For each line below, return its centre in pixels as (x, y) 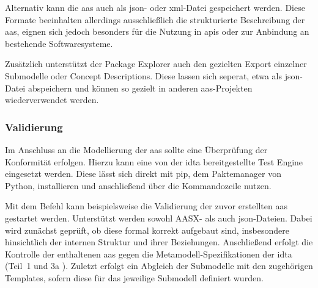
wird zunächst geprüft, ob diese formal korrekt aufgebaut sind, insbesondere (147, 230)
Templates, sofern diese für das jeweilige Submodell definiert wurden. (134, 277)
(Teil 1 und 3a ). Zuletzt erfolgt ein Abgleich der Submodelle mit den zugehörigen (159, 266)
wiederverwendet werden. (52, 100)
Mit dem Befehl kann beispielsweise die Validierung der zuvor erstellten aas (146, 206)
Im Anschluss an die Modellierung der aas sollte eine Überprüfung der (136, 149)
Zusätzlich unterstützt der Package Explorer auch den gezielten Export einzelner (156, 64)
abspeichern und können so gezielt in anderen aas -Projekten (140, 88)
